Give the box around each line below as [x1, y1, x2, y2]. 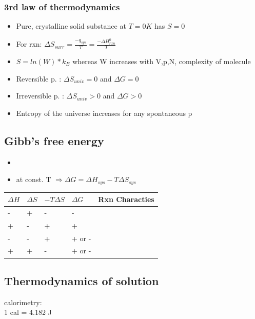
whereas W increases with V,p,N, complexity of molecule [72, 55, 251, 66]
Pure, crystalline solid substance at [16, 21, 126, 31]
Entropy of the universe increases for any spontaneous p [16, 107, 192, 118]
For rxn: [16, 38, 42, 49]
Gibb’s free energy [4, 132, 104, 148]
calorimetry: [4, 296, 42, 307]
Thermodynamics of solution [4, 272, 159, 288]
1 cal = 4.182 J [4, 307, 52, 317]
